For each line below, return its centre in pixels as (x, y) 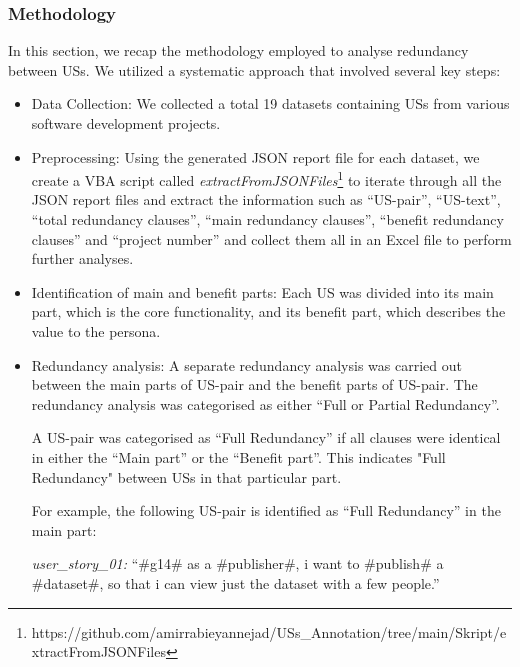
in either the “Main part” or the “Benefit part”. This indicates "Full (238, 456)
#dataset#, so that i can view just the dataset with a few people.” (235, 582)
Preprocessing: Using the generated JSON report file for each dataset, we (255, 156)
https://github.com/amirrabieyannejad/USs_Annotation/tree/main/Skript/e (269, 631)
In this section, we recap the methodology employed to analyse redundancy (238, 50)
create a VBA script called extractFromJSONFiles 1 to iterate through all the (266, 178)
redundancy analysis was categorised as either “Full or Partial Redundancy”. (265, 403)
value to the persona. (96, 331)
